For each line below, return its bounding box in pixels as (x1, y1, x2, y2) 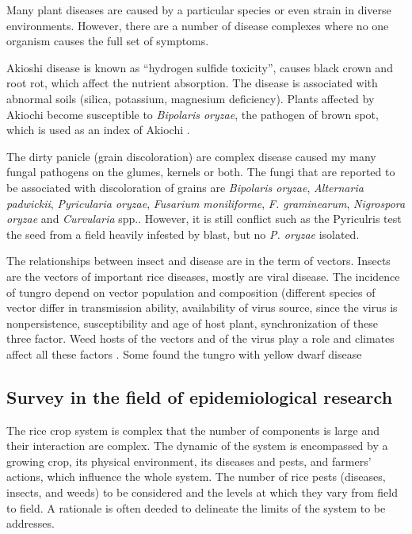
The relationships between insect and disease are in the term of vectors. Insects (6, 252, 391, 269)
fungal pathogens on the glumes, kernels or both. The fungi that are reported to (6, 163, 395, 180)
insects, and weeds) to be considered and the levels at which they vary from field (6, 484, 398, 501)
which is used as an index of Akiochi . (6, 121, 190, 138)
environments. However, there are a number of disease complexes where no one (6, 17, 389, 33)
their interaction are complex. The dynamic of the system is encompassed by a (6, 437, 388, 454)
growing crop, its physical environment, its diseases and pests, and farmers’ (6, 452, 372, 469)
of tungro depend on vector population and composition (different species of (6, 283, 376, 300)
